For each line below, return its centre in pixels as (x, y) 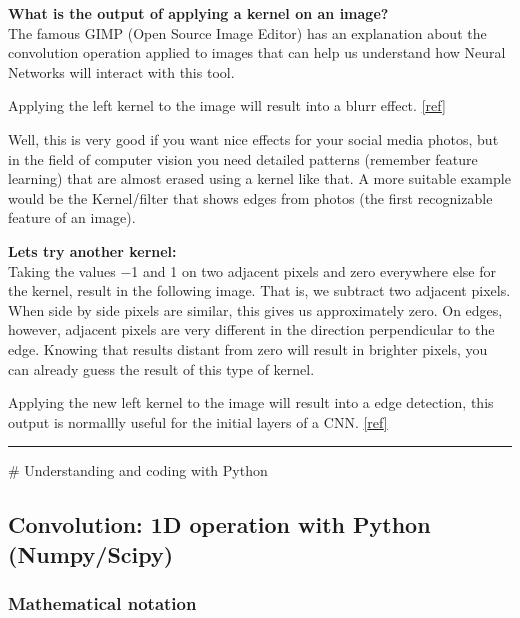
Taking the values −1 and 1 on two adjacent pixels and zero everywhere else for (252, 270)
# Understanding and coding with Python (138, 470)
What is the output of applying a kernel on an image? (198, 13)
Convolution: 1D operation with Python (219, 524)
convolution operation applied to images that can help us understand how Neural (257, 52)
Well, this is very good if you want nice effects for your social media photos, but (253, 138)
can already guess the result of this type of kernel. (161, 368)
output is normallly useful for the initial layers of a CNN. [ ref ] (198, 421)
